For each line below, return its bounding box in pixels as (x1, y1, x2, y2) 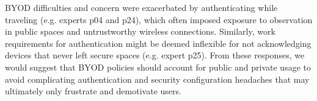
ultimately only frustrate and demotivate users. (5, 85, 181, 97)
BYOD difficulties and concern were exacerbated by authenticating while (5, 1, 278, 13)
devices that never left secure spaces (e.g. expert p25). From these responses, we (5, 49, 305, 61)
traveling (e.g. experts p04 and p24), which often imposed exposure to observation (5, 13, 313, 26)
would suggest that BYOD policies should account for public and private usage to (5, 60, 311, 73)
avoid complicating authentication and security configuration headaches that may (5, 72, 310, 85)
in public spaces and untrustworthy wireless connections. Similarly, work (5, 25, 275, 38)
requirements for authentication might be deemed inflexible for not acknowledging (5, 37, 312, 49)
